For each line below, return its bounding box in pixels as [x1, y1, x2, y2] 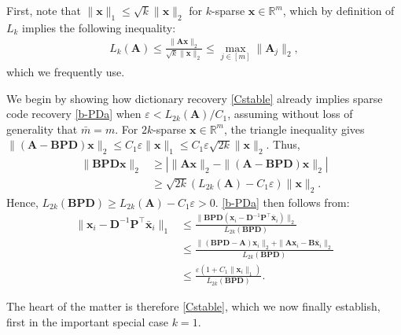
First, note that [6, 2, 81, 18]
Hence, [6, 193, 39, 210]
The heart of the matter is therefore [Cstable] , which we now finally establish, [6, 298, 381, 315]
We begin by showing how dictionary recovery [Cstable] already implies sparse [6, 90, 383, 106]
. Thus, [266, 136, 300, 153]
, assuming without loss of [227, 105, 353, 122]
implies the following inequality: [22, 19, 176, 35]
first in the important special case [6, 313, 169, 329]
